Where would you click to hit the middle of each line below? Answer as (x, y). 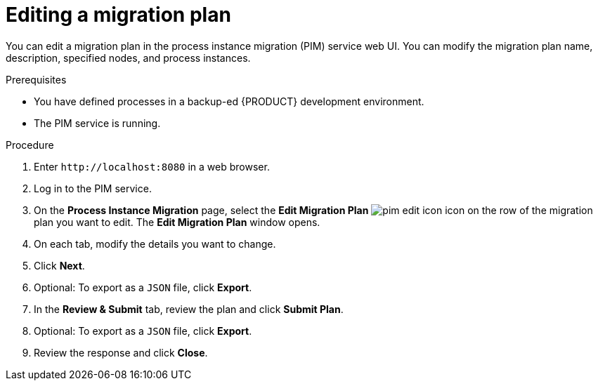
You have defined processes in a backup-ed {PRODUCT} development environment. (229, 101)
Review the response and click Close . (121, 352)
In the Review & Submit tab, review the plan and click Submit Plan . (189, 309)
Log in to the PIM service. (93, 188)
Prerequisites (36, 79)
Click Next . (59, 265)
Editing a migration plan (118, 15)
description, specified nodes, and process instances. (128, 58)
